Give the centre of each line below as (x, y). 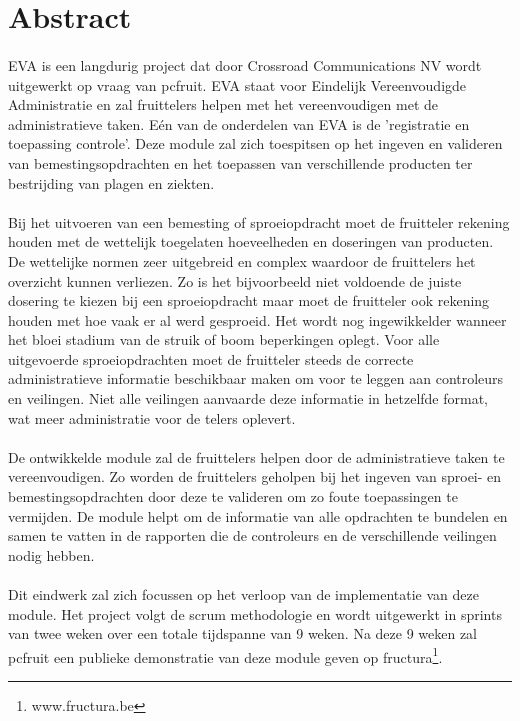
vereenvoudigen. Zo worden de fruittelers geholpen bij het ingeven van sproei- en (255, 476)
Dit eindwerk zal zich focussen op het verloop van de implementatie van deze (243, 594)
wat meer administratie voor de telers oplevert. (152, 417)
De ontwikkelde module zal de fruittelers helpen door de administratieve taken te (256, 456)
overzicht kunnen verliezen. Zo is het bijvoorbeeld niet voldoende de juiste (235, 280)
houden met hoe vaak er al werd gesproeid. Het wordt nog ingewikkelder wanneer (257, 319)
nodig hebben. (51, 554)
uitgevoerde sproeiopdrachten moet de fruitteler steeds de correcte (211, 358)
